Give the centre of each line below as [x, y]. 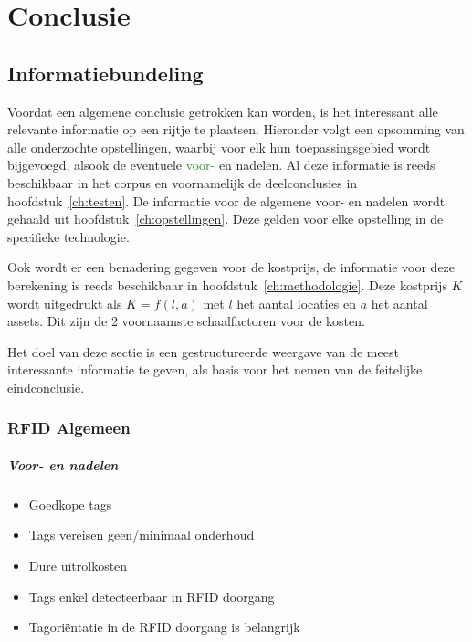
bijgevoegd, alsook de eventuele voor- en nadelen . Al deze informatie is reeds [221, 165]
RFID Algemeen [69, 428]
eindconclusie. [46, 387]
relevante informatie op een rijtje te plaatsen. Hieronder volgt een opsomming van [236, 129]
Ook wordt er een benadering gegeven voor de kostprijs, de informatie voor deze [231, 267]
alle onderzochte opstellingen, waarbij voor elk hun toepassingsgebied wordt [219, 147]
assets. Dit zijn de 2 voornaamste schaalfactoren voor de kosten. [186, 321]
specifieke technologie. [68, 236]
